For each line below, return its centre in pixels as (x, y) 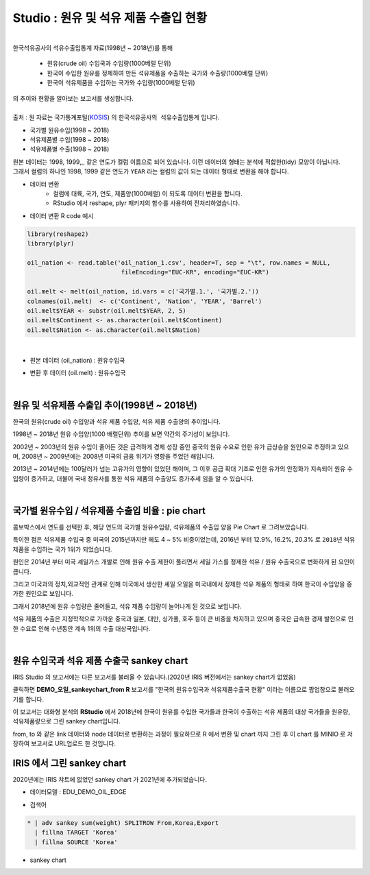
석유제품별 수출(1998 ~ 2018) (70, 149)
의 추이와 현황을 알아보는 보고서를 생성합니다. (73, 98)
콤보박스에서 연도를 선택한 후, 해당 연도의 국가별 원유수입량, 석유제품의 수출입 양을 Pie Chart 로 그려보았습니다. (161, 527)
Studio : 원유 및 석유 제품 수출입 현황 (110, 18)
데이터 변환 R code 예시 (62, 215)
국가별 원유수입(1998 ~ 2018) (70, 130)
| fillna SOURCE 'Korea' (76, 842)
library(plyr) (51, 244)
